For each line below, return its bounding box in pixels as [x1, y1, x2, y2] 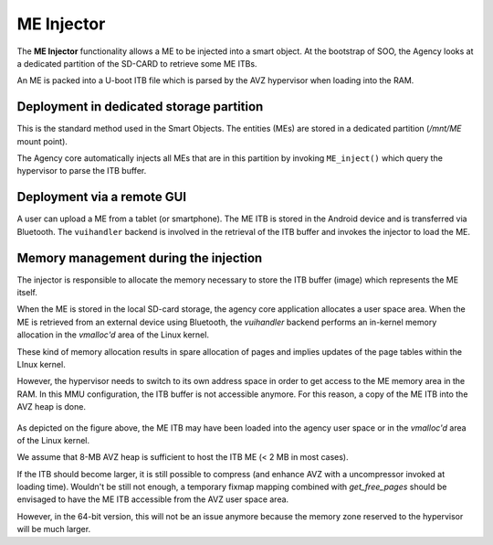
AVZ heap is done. [16, 401, 87, 412]
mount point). [16, 135, 68, 146]
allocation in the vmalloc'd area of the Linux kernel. [16, 329, 210, 340]
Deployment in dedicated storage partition [16, 99, 264, 114]
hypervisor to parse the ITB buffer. [16, 166, 147, 176]
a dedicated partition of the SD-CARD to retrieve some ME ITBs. [16, 58, 257, 69]
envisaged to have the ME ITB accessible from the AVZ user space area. [16, 494, 289, 505]
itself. [16, 287, 38, 297]
